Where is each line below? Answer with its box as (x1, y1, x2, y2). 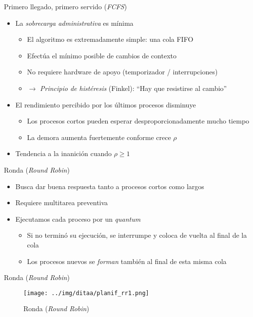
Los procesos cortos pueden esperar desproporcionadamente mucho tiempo (27, 116, 250, 126)
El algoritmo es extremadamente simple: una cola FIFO (27, 34, 194, 44)
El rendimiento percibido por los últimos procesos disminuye (15, 99, 196, 109)
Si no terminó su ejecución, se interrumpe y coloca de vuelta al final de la (27, 230, 247, 240)
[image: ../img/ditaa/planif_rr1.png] (23, 289, 149, 297)
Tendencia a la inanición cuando (15, 148, 112, 158)
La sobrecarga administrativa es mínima (15, 18, 134, 28)
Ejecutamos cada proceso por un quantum (15, 213, 141, 224)
